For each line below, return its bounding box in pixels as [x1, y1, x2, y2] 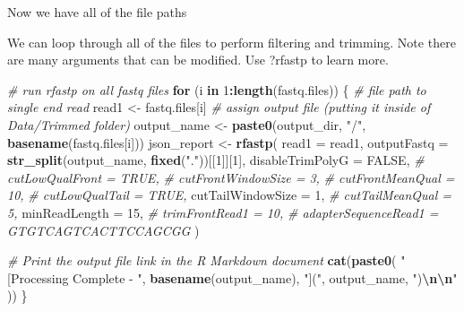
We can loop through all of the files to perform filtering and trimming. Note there [7, 32, 456, 51]
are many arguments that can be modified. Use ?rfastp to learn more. [7, 50, 389, 69]
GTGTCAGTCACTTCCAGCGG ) [7, 220, 200, 239]
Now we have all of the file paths [7, 3, 187, 21]
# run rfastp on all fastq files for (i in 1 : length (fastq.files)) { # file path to [7, 80, 426, 99]
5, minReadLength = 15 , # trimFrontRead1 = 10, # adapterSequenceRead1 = [7, 203, 439, 221]
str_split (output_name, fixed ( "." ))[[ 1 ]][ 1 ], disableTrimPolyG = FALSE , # [7, 151, 425, 169]
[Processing [7, 268, 69, 287]
